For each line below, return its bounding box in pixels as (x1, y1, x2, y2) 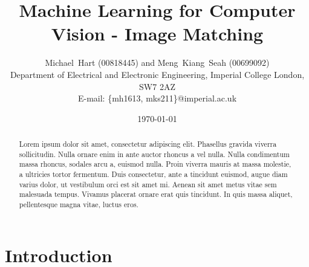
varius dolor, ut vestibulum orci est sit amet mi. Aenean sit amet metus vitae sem (19, 179, 277, 189)
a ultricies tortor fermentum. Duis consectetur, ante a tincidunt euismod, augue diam (19, 169, 288, 179)
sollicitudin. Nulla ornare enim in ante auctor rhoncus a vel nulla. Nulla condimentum (19, 149, 290, 159)
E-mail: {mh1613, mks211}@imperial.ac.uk (77, 92, 237, 105)
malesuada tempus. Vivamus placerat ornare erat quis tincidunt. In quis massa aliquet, (19, 189, 293, 199)
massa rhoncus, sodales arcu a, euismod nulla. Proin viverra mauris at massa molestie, (19, 159, 291, 169)
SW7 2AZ (139, 80, 175, 92)
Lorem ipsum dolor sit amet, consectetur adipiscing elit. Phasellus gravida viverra (19, 139, 277, 149)
